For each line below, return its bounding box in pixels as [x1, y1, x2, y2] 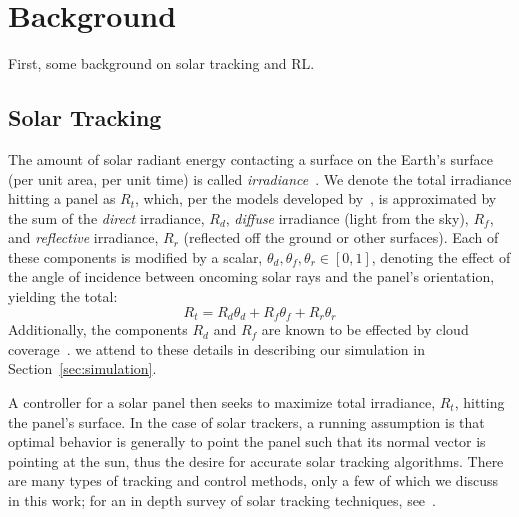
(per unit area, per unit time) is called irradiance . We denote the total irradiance [8, 168, 512, 189]
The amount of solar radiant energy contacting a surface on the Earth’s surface [8, 148, 493, 169]
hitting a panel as [8, 188, 116, 209]
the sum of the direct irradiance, [8, 207, 205, 228]
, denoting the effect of [371, 246, 511, 267]
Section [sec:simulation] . [8, 358, 157, 379]
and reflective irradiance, [8, 227, 159, 248]
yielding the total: [8, 286, 118, 307]
